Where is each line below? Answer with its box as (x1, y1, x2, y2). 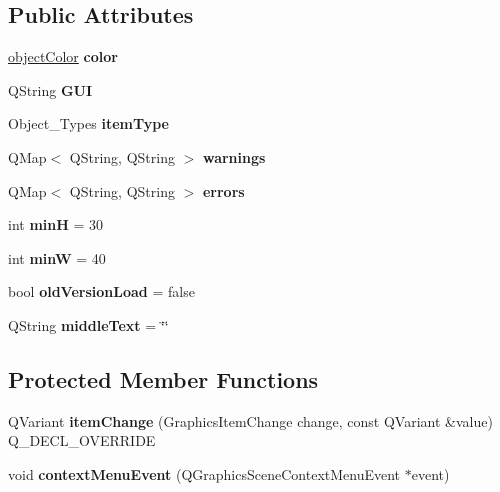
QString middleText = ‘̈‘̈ (8, 314, 169, 335)
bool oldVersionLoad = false (8, 281, 195, 302)
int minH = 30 (8, 214, 104, 235)
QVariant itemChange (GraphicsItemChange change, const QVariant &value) (8, 410, 493, 431)
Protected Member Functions (8, 363, 319, 394)
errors (202, 180, 245, 201)
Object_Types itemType (8, 113, 169, 134)
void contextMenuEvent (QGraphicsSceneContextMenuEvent (8, 463, 401, 484)
